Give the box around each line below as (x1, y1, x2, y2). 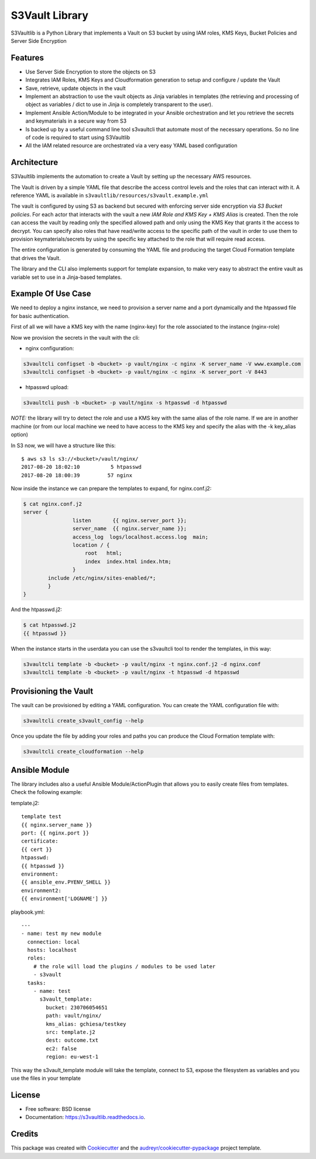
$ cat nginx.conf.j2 (23, 501, 82, 508)
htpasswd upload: (25, 384, 69, 391)
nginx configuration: (25, 345, 74, 352)
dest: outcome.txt (46, 1037, 99, 1044)
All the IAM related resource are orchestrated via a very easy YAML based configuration (25, 142, 238, 149)
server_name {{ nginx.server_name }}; (72, 525, 187, 532)
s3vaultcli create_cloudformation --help (23, 748, 144, 755)
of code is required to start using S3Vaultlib (25, 134, 130, 141)
